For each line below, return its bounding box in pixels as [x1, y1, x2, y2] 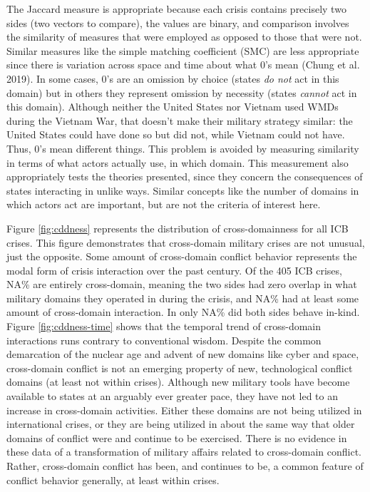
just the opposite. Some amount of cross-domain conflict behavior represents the [6, 249, 357, 264]
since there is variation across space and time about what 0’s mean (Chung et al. [6, 57, 360, 72]
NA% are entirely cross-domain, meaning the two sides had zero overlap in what [6, 277, 357, 292]
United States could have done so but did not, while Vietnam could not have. [6, 127, 345, 142]
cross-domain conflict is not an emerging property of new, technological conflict [6, 360, 353, 375]
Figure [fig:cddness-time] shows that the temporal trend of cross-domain [6, 319, 322, 334]
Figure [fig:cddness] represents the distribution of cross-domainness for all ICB [6, 220, 349, 235]
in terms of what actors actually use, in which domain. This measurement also [6, 155, 349, 170]
